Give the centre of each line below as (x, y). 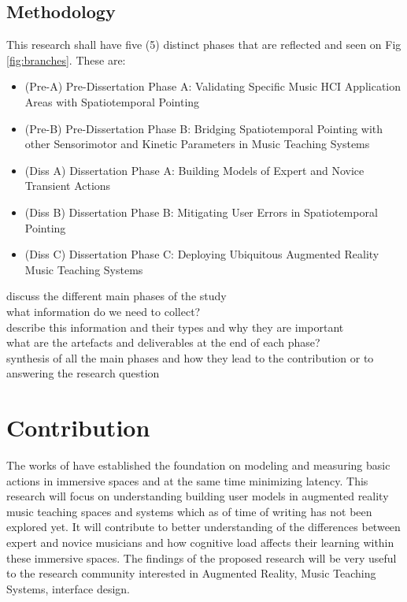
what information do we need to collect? (104, 311)
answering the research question (83, 373)
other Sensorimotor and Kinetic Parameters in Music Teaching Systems (197, 144)
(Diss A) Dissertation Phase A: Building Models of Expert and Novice (194, 170)
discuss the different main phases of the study (117, 296)
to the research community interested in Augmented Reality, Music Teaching (191, 573)
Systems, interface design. (68, 588)
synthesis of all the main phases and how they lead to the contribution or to (190, 357)
